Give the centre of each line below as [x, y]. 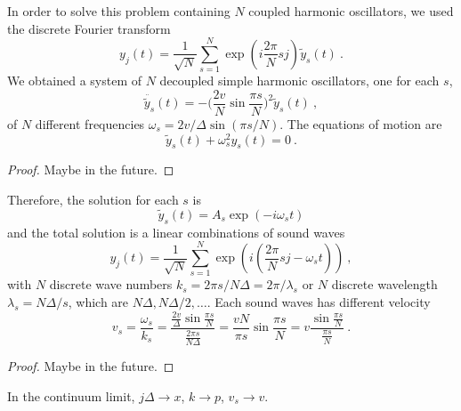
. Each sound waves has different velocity [319, 301]
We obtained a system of [75, 81]
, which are [98, 301]
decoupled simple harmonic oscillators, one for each [299, 81]
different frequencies [90, 123]
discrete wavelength [384, 284]
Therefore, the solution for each [93, 200]
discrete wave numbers [111, 284]
